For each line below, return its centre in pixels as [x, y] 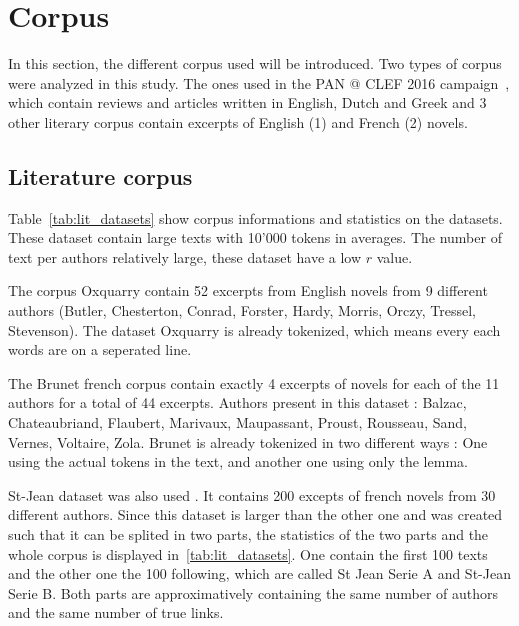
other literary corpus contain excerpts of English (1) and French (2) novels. [238, 121]
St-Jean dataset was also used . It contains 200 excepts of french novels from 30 [252, 494]
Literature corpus [100, 175]
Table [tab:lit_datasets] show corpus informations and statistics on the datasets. [255, 217]
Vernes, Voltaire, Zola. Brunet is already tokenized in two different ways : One [248, 441]
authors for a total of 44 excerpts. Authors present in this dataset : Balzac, [237, 402]
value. [394, 256]
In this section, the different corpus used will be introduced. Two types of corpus [255, 63]
